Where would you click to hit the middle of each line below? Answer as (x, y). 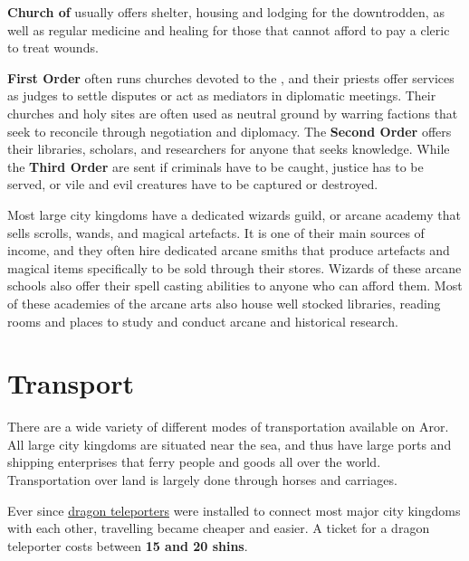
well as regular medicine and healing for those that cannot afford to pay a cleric (229, 29)
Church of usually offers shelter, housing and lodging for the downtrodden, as (226, 12)
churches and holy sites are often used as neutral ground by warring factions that (233, 113)
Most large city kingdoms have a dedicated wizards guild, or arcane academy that (234, 214)
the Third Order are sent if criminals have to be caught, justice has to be (215, 166)
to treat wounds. (53, 48)
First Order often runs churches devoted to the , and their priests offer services (231, 77)
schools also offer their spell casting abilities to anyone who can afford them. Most (235, 285)
